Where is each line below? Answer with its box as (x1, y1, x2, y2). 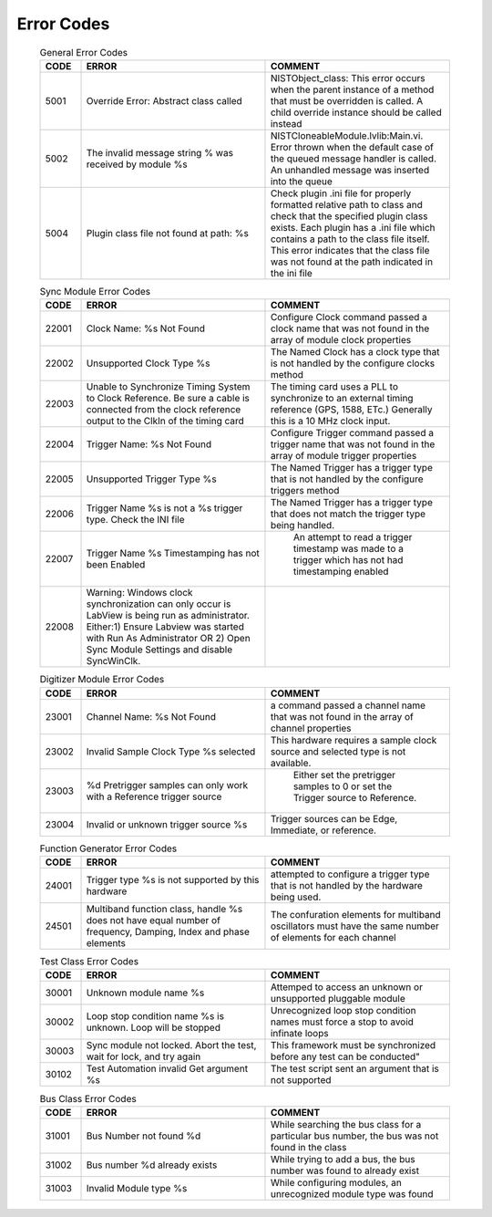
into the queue (270, 174, 333, 187)
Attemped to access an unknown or (270, 981, 424, 993)
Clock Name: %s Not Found (86, 322, 205, 335)
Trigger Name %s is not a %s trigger (86, 502, 243, 515)
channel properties (270, 722, 352, 734)
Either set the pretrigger (292, 768, 396, 781)
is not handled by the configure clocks (270, 357, 436, 369)
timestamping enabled (292, 566, 389, 578)
